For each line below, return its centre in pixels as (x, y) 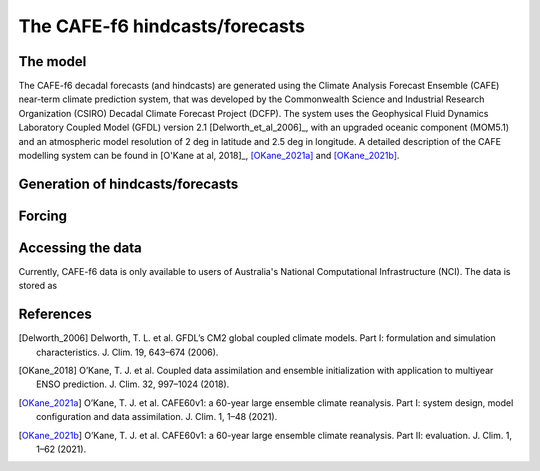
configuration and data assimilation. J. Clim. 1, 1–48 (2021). (157, 417)
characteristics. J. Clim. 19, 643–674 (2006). (127, 352)
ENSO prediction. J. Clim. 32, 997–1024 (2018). (133, 384)
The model (52, 61)
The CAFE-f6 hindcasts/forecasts (161, 26)
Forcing (43, 215)
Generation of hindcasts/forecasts (128, 183)
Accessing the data (80, 247)
